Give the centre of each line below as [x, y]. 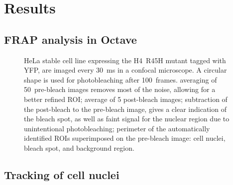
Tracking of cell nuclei [62, 174]
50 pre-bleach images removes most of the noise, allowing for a [120, 89]
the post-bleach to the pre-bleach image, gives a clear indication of [125, 109]
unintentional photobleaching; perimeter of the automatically [117, 128]
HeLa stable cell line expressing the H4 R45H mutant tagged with [125, 60]
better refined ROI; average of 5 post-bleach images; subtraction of [126, 99]
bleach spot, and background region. [79, 147]
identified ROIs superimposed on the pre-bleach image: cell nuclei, [125, 138]
